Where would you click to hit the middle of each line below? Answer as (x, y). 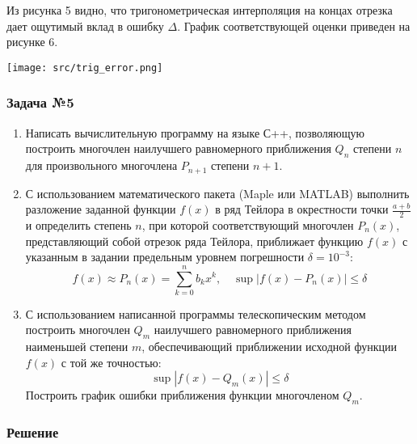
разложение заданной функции (101, 209)
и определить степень (78, 224)
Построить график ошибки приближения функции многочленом (182, 395)
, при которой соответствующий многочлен (248, 224)
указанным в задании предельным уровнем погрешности (165, 257)
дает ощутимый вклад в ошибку (85, 25)
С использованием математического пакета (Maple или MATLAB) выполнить (217, 193)
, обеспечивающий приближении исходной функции (269, 347)
